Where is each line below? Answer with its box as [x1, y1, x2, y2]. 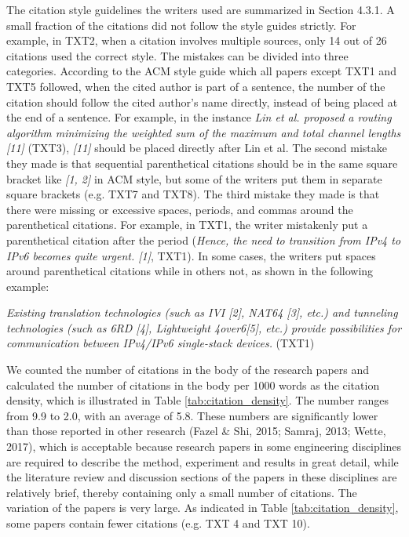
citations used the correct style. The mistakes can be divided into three [6, 47, 349, 63]
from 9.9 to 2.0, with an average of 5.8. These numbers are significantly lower [6, 407, 378, 423]
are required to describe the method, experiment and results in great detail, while [6, 453, 399, 470]
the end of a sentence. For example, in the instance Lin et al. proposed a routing [6, 109, 392, 125]
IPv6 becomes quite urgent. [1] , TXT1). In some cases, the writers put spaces [6, 247, 376, 263]
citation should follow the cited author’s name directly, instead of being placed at [6, 93, 398, 110]
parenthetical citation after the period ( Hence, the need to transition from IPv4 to [6, 231, 401, 248]
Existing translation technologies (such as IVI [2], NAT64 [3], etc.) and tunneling [6, 304, 398, 321]
